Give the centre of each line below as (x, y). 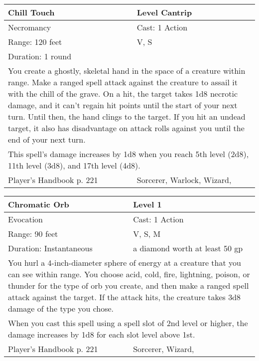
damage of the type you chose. (61, 308)
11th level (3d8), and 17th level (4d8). (74, 165)
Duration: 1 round (40, 56)
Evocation (26, 219)
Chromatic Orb (39, 204)
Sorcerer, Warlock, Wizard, (184, 180)
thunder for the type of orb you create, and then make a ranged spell (129, 285)
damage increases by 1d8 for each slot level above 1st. (102, 334)
